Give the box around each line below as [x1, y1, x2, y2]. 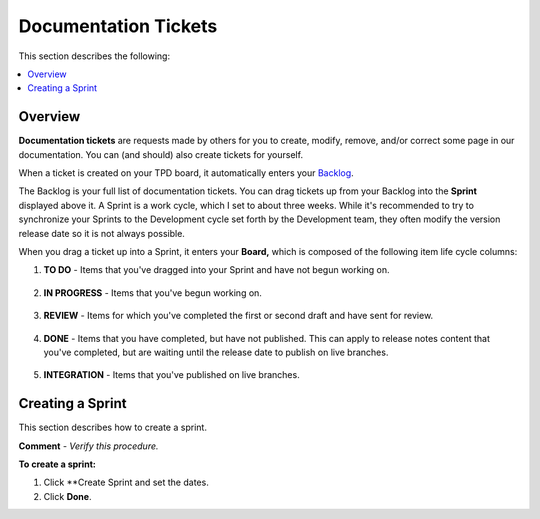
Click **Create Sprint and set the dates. [43, 476, 209, 489]
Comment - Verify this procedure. [18, 440, 159, 452]
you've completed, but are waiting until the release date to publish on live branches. [43, 346, 389, 358]
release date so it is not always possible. [18, 227, 185, 239]
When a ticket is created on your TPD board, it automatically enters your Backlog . [18, 167, 354, 179]
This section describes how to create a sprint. [18, 421, 207, 434]
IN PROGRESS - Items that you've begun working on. [43, 286, 262, 299]
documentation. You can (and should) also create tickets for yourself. [18, 148, 304, 160]
